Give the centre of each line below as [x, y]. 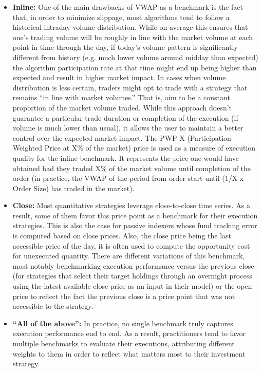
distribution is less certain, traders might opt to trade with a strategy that [130, 87]
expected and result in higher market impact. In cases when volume [119, 77]
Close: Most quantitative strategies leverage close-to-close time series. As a [132, 205]
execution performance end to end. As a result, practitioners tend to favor [129, 333]
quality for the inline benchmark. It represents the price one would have [126, 157]
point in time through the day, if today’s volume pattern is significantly [125, 47]
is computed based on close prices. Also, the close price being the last [122, 236]
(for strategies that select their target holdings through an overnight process [132, 276]
